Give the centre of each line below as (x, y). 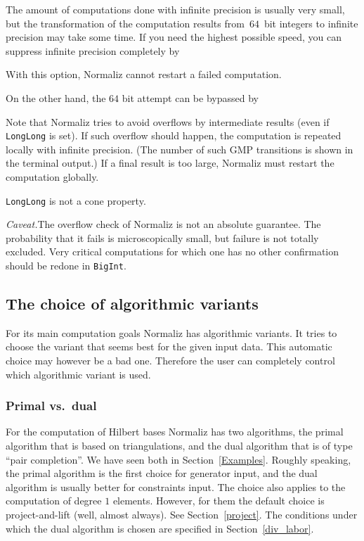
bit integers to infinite (311, 23)
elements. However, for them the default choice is (219, 501)
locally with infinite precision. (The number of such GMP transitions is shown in (180, 149)
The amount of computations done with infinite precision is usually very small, (175, 9)
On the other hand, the (56, 97)
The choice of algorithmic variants (132, 304)
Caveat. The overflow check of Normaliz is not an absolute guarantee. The (163, 224)
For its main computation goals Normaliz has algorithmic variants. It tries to (171, 332)
